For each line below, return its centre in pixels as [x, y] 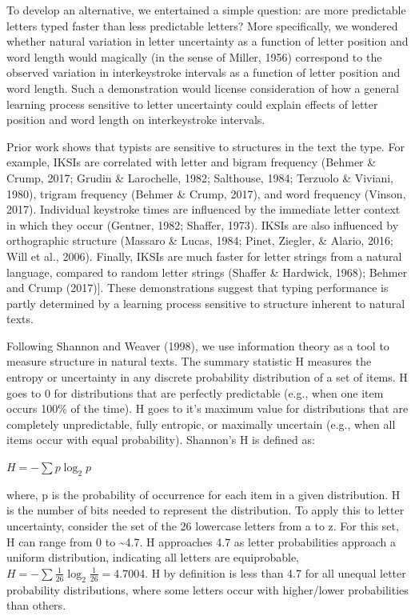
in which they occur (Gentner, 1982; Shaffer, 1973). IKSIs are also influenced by [203, 224]
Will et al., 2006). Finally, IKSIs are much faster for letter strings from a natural [204, 256]
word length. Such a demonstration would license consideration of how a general [203, 88]
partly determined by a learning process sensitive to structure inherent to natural [206, 303]
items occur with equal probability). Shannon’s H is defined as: [161, 440]
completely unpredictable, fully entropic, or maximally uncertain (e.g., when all [201, 424]
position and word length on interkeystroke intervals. [136, 120]
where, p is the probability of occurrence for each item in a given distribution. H [204, 494]
